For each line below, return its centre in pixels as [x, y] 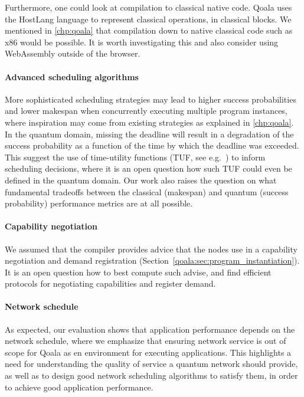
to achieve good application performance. [79, 387]
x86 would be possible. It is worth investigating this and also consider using [142, 42]
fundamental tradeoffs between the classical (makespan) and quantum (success [147, 191]
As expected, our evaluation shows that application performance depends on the [150, 329]
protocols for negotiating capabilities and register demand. [110, 283]
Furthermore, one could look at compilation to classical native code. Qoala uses [148, 7]
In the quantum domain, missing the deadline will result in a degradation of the [149, 134]
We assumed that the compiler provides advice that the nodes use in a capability [151, 249]
